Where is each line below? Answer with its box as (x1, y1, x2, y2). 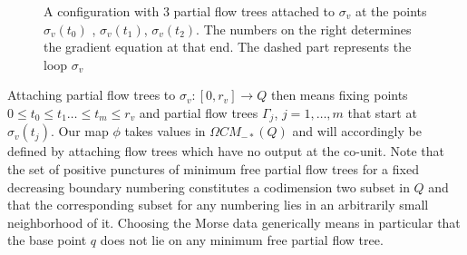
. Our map (50, 122, 109, 141)
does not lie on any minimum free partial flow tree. (100, 230, 384, 250)
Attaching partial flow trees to (7, 85, 176, 104)
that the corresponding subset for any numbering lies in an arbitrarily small (7, 195, 429, 214)
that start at (347, 103, 417, 122)
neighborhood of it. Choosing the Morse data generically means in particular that (7, 212, 461, 231)
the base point (7, 230, 87, 250)
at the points (355, 2, 427, 20)
